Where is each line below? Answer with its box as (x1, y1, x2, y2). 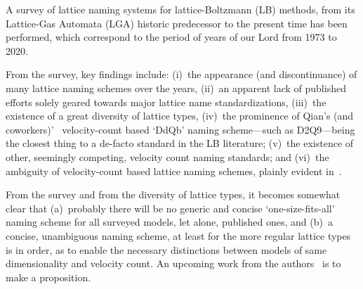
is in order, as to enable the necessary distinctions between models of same (6, 242, 327, 257)
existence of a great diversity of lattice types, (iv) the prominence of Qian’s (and (6, 108, 354, 123)
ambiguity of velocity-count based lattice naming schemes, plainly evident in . (6, 163, 342, 178)
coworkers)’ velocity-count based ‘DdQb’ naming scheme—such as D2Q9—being (6, 122, 355, 136)
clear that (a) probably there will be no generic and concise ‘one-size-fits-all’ (6, 200, 335, 215)
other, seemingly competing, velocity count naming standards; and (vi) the (6, 149, 329, 164)
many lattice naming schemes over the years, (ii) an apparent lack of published (6, 80, 346, 95)
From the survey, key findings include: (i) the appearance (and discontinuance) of (6, 67, 357, 82)
